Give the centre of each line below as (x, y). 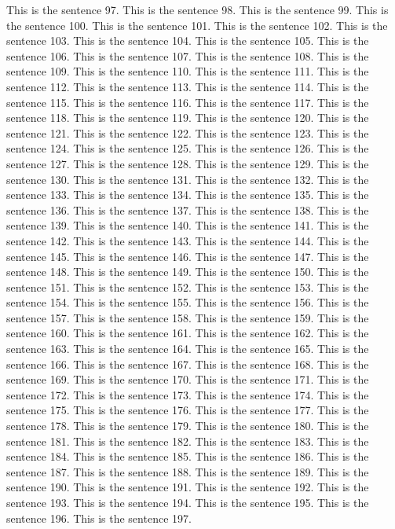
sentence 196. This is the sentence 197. (99, 518)
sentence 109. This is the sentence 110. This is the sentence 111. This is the (188, 71)
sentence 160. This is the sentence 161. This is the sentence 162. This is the (188, 333)
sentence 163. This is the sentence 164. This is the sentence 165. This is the (188, 349)
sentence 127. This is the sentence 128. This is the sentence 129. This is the (188, 163)
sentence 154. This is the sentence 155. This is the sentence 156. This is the (188, 302)
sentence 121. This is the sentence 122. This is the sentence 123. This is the (188, 132)
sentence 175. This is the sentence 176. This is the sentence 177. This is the (188, 410)
